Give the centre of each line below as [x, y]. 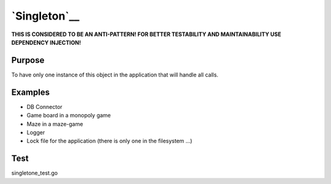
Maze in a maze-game [55, 124]
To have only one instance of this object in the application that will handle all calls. [115, 75]
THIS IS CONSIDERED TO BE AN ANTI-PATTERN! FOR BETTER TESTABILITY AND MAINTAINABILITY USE [146, 34]
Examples [31, 92]
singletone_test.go [35, 173]
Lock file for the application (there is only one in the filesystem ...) [109, 141]
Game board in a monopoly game [69, 116]
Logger [36, 132]
